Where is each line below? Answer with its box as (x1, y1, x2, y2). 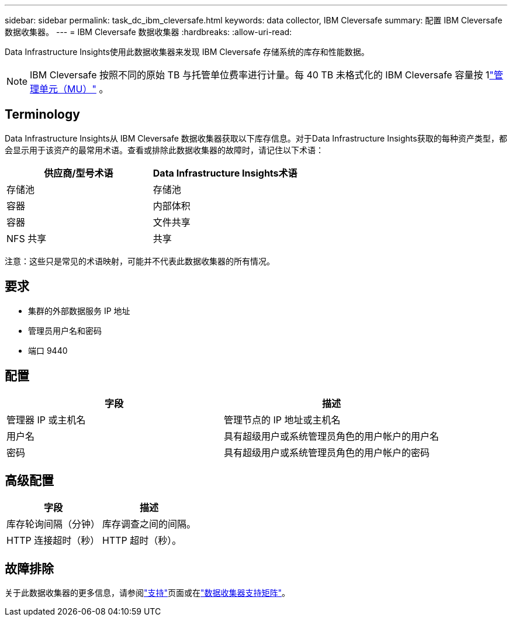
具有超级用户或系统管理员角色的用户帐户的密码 (224, 446, 430, 458)
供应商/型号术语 (44, 167, 113, 179)
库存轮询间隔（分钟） (6, 518, 101, 530)
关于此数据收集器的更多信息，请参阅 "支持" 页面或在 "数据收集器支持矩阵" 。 (5, 588, 290, 598)
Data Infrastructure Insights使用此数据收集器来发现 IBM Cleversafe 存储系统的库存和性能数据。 (5, 47, 369, 57)
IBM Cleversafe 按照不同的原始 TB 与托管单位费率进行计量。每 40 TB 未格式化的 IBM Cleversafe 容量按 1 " (30, 69, 494, 81)
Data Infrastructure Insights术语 (153, 167, 297, 179)
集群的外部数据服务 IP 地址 (28, 305, 130, 316)
